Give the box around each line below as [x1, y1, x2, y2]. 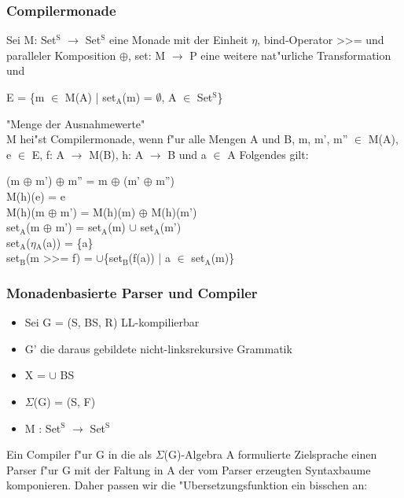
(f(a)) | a [128, 249, 171, 266]
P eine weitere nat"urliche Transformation [189, 46, 391, 63]
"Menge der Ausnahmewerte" [6, 115, 145, 131]
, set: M [127, 46, 166, 63]
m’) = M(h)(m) [60, 203, 136, 219]
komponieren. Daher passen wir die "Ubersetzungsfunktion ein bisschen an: [6, 477, 368, 493]
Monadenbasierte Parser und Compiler [6, 282, 258, 302]
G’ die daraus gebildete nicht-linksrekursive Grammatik [24, 340, 292, 356]
